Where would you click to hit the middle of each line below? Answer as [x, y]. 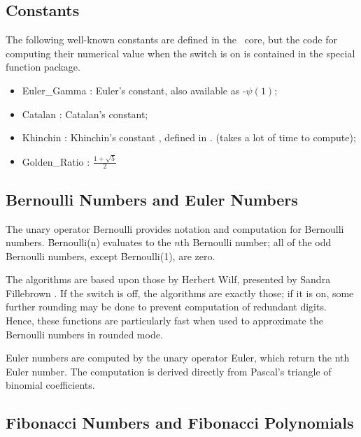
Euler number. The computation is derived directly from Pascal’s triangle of [169, 371]
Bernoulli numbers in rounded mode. [84, 334]
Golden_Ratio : [56, 161]
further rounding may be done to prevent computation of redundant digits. [166, 307]
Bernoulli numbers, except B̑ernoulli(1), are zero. [111, 256]
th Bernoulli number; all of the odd [256, 242]
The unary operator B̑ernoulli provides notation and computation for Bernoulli [175, 228]
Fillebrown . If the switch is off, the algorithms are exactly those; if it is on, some [180, 293]
